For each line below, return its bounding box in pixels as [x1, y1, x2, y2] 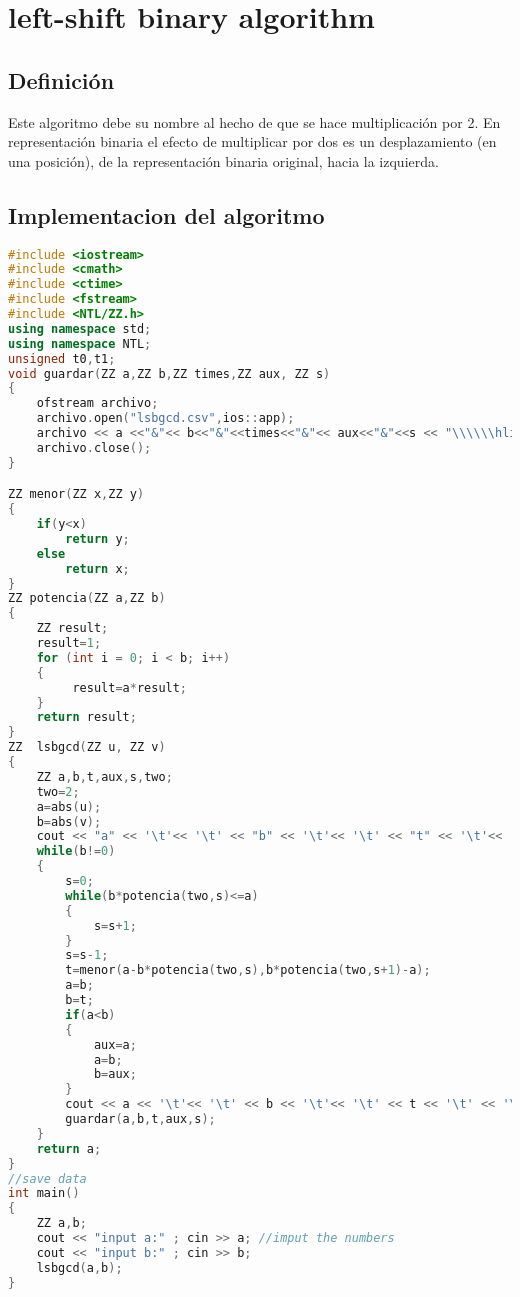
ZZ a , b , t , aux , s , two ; [36, 769, 173, 784]
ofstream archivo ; [36, 396, 159, 411]
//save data [8, 1171, 87, 1186]
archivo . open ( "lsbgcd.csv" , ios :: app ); [36, 411, 295, 426]
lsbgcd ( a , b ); [36, 1260, 123, 1275]
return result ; [36, 710, 137, 725]
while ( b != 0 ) [36, 844, 116, 859]
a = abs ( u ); [36, 799, 102, 814]
